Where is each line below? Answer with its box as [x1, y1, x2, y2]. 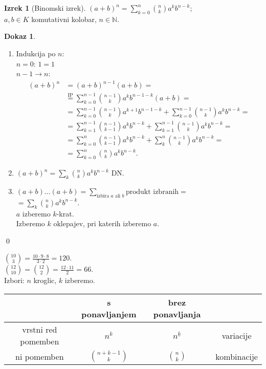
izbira [97, 193, 109, 199]
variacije [221, 329, 252, 341]
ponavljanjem [81, 308, 137, 320]
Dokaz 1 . [4, 31, 36, 41]
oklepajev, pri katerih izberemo [53, 218, 151, 229]
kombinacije [215, 350, 258, 362]
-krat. [56, 208, 74, 219]
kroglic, [33, 275, 57, 286]
